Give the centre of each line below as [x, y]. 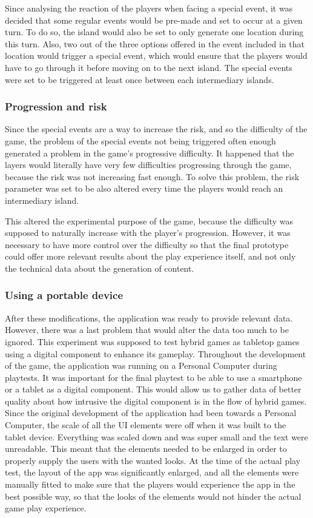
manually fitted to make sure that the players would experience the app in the [150, 484]
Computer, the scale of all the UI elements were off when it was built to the [146, 425]
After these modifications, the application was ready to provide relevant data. [149, 318]
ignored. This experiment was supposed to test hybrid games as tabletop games [152, 341]
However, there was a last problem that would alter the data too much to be [147, 330]
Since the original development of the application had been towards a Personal [151, 413]
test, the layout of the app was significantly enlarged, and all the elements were [152, 472]
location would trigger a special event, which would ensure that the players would [156, 55]
